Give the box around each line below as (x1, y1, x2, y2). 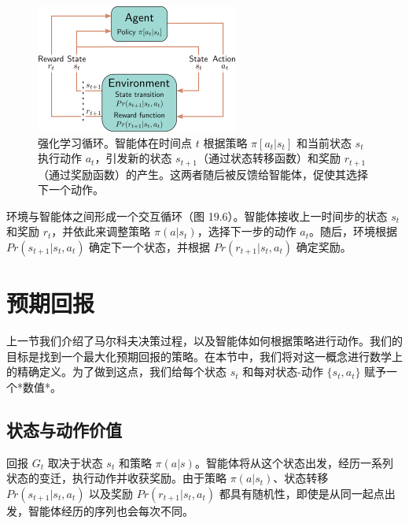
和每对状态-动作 (242, 363, 323, 380)
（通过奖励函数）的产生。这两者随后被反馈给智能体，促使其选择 (38, 165, 368, 182)
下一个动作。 (38, 181, 104, 198)
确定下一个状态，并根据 (89, 239, 211, 255)
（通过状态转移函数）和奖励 (197, 150, 341, 166)
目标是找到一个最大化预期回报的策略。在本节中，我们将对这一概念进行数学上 (6, 347, 403, 364)
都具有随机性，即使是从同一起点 (219, 485, 385, 501)
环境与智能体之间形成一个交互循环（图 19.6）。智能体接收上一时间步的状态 (6, 207, 388, 224)
